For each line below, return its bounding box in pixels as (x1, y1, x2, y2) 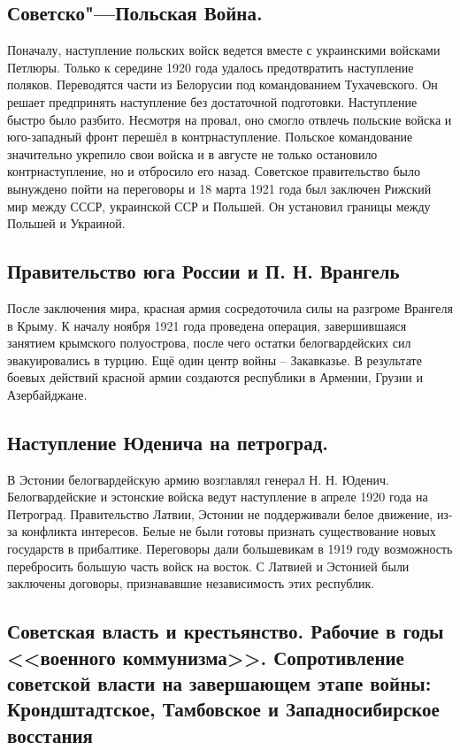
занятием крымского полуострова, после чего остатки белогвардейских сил (7, 333, 411, 352)
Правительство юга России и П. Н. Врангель (7, 257, 400, 285)
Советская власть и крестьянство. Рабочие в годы (7, 617, 444, 645)
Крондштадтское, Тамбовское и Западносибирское (7, 695, 440, 723)
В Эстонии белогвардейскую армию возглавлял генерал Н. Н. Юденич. (7, 470, 389, 488)
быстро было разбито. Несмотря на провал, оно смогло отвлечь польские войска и (7, 110, 452, 128)
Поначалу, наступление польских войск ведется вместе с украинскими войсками (7, 41, 441, 59)
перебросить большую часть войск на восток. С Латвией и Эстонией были (7, 556, 410, 575)
